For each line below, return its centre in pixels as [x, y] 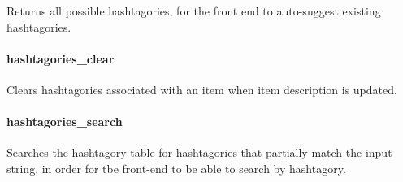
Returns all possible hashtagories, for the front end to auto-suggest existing [194, 11]
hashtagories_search [65, 121]
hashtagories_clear [61, 58]
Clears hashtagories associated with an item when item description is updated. [202, 89]
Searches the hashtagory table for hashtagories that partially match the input [199, 152]
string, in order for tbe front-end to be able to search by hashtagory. [176, 168]
